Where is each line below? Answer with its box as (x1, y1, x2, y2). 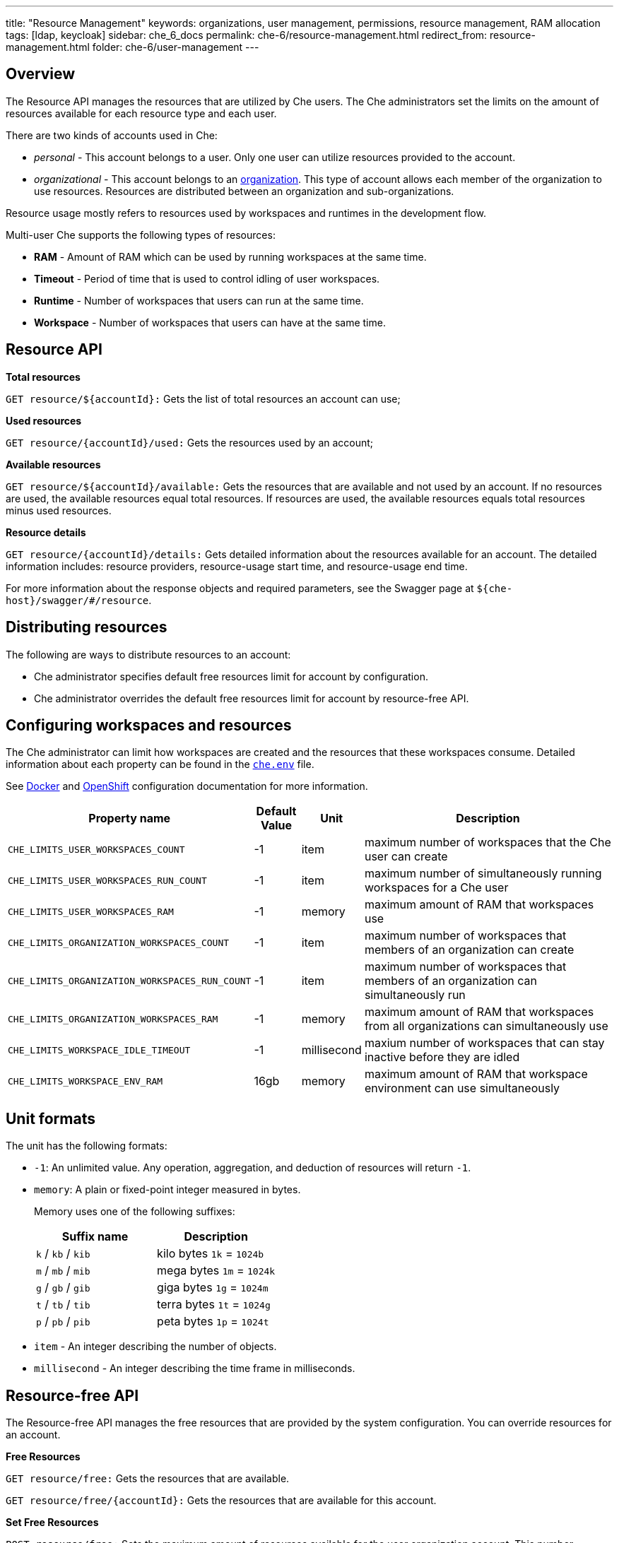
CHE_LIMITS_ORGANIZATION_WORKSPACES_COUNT (8, 937, 230, 948)
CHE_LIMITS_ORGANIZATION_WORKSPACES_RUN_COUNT (8, 975, 252, 986)
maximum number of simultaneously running (364, 866, 602, 881)
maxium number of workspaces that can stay (364, 1036, 605, 1051)
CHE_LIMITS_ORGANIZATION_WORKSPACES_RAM (8, 1013, 218, 1024)
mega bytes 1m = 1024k (157, 1263, 276, 1278)
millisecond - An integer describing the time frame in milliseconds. (34, 1362, 355, 1375)
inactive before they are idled (364, 1050, 520, 1065)
